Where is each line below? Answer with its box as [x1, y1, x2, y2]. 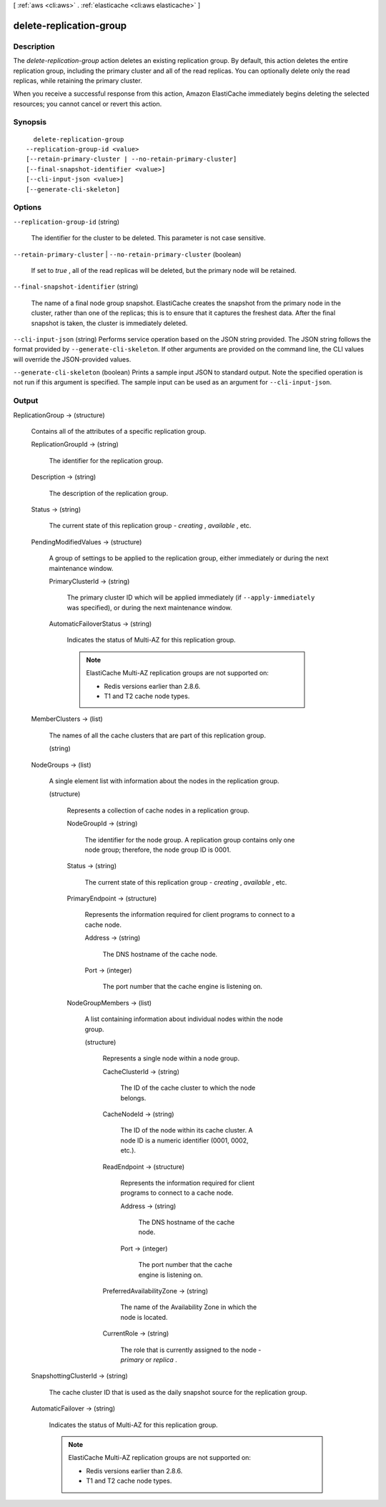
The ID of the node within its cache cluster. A [120, 1126, 253, 1135]
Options [13, 202, 42, 212]
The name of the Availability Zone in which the [120, 1303, 257, 1311]
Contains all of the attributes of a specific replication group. [31, 427, 207, 435]
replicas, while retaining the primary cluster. [13, 76, 142, 85]
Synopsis [13, 117, 46, 127]
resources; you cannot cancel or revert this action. [13, 99, 162, 108]
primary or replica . [120, 1355, 178, 1364]
